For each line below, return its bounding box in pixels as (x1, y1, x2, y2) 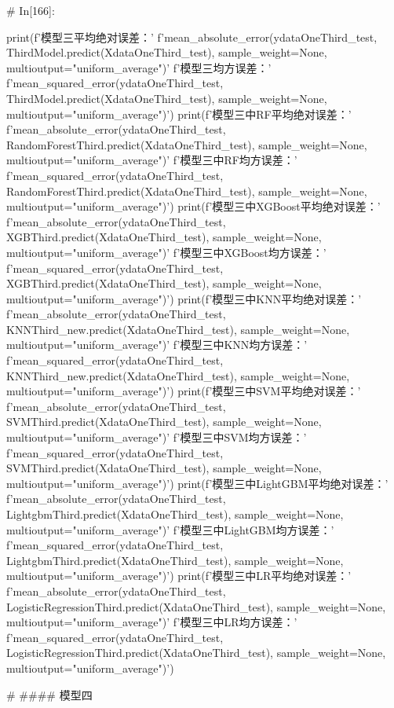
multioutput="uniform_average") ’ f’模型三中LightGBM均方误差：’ (6, 521, 334, 537)
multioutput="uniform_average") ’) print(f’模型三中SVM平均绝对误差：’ (6, 383, 361, 399)
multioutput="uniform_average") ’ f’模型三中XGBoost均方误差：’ (6, 244, 327, 260)
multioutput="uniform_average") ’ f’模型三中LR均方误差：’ (6, 614, 297, 630)
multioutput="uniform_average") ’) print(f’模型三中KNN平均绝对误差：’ (6, 290, 362, 306)
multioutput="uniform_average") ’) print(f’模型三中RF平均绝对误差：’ (6, 105, 352, 122)
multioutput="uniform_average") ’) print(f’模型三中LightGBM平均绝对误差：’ (6, 475, 389, 491)
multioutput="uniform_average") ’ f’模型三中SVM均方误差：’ (6, 429, 307, 446)
